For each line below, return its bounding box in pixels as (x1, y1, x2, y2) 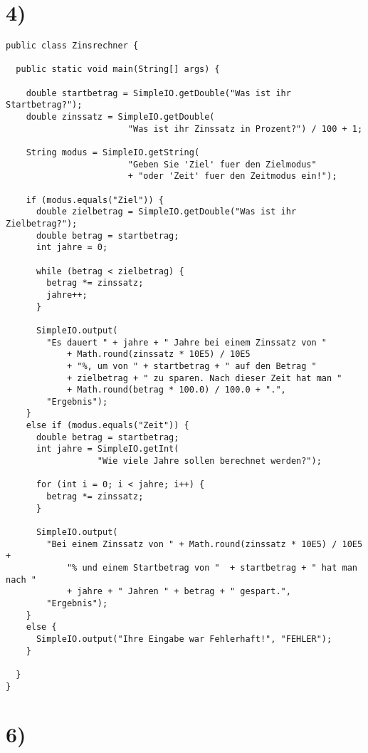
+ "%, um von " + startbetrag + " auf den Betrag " (66, 360, 317, 371)
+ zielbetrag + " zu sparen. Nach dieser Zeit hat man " (66, 373, 342, 383)
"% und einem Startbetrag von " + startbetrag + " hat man (66, 563, 357, 573)
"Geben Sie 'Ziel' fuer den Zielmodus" (127, 159, 317, 170)
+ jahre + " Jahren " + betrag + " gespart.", (66, 586, 291, 597)
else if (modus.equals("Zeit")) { (26, 420, 189, 431)
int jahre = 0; (36, 242, 108, 253)
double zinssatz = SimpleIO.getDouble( (26, 112, 215, 123)
